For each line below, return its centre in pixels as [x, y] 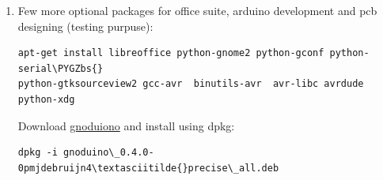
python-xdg [46, 99]
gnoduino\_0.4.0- [109, 153]
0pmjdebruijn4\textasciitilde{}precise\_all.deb [148, 168]
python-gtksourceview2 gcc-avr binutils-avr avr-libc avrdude [191, 84]
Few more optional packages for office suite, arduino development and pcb [197, 10]
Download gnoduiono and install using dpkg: [126, 125]
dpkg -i [38, 153]
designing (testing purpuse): [85, 26]
